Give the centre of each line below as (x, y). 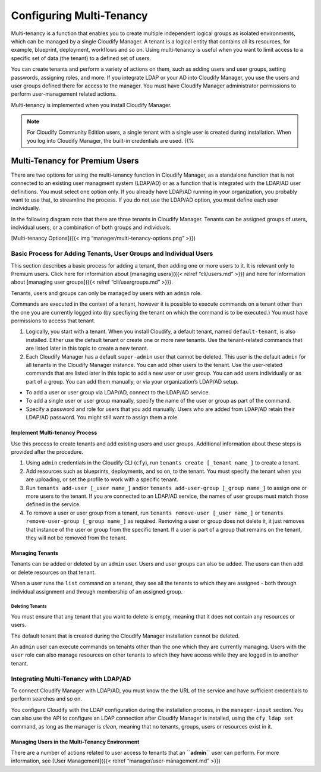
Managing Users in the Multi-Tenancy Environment (75, 742)
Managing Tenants (35, 553)
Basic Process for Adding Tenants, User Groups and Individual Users (112, 254)
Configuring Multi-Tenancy (79, 15)
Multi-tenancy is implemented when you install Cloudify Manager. (91, 105)
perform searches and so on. (47, 699)
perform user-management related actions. (64, 94)
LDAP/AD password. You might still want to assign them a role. (102, 418)
